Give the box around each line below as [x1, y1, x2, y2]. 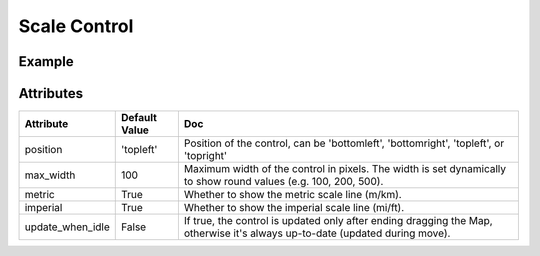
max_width [24, 168, 76, 182]
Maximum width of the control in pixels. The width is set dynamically [183, 162, 507, 176]
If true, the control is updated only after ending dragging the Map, [183, 214, 494, 228]
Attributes [18, 85, 84, 102]
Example [18, 53, 74, 70]
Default [121, 111, 157, 125]
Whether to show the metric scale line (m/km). [183, 188, 402, 202]
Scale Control [18, 15, 134, 37]
